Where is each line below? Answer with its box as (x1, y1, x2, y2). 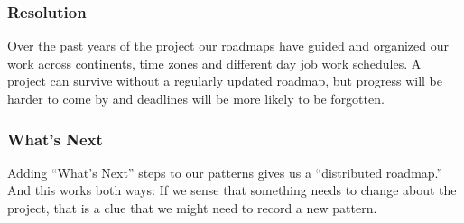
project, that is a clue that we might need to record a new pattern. (7, 199, 377, 217)
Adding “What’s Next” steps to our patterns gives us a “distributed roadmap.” (7, 163, 443, 181)
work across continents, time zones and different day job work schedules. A (7, 53, 422, 72)
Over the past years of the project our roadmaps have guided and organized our (7, 36, 449, 55)
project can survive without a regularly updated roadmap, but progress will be (7, 71, 443, 90)
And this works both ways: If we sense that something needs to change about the (7, 181, 457, 200)
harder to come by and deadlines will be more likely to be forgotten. (7, 89, 385, 107)
